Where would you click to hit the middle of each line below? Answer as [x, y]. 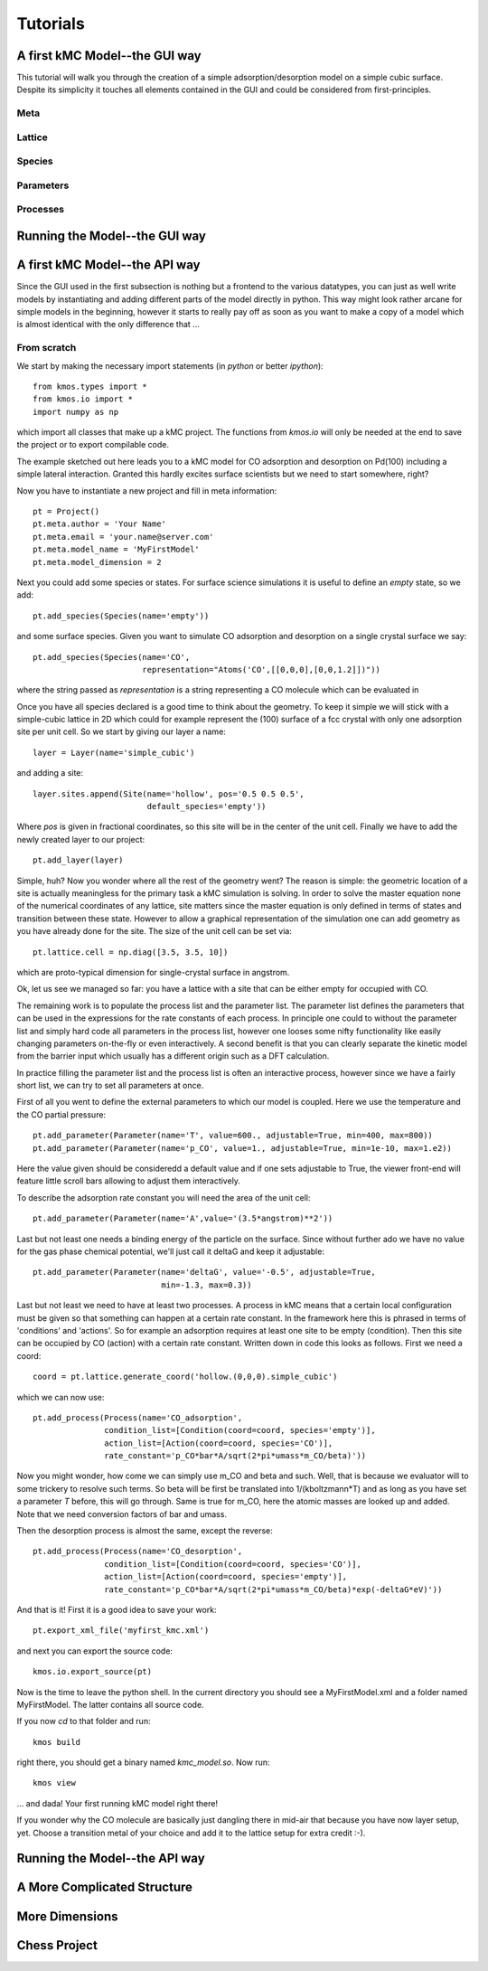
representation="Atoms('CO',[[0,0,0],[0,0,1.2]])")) [261, 670]
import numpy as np [76, 412]
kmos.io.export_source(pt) [93, 1672]
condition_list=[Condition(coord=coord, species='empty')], [240, 1430]
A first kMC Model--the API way [108, 265]
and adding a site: [50, 773]
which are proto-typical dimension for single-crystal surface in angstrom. [153, 972]
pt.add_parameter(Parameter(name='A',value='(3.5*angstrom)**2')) [183, 1219]
